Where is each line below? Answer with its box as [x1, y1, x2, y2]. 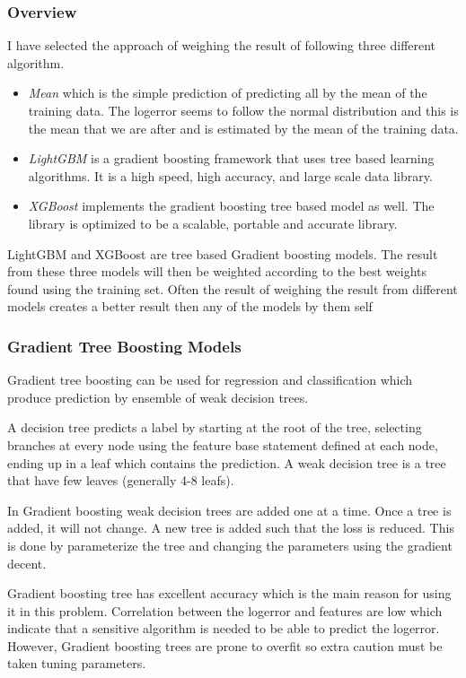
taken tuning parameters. [7, 654, 146, 673]
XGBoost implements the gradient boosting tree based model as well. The [28, 196, 435, 215]
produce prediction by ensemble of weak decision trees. [7, 387, 309, 406]
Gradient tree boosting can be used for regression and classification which [7, 370, 413, 389]
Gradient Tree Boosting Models [7, 335, 242, 357]
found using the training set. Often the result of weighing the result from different [7, 279, 458, 298]
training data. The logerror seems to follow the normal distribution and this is [28, 101, 459, 119]
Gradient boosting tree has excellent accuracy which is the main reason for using [7, 584, 452, 603]
